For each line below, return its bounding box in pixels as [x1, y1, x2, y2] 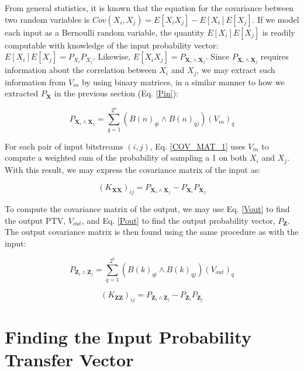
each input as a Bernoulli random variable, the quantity [5, 26, 205, 38]
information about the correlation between [5, 64, 157, 76]
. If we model [252, 13, 299, 25]
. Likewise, [93, 50, 131, 63]
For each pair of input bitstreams [5, 140, 123, 152]
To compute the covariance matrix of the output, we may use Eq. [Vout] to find [5, 203, 290, 215]
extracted [5, 87, 39, 99]
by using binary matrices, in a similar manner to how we [81, 75, 285, 88]
